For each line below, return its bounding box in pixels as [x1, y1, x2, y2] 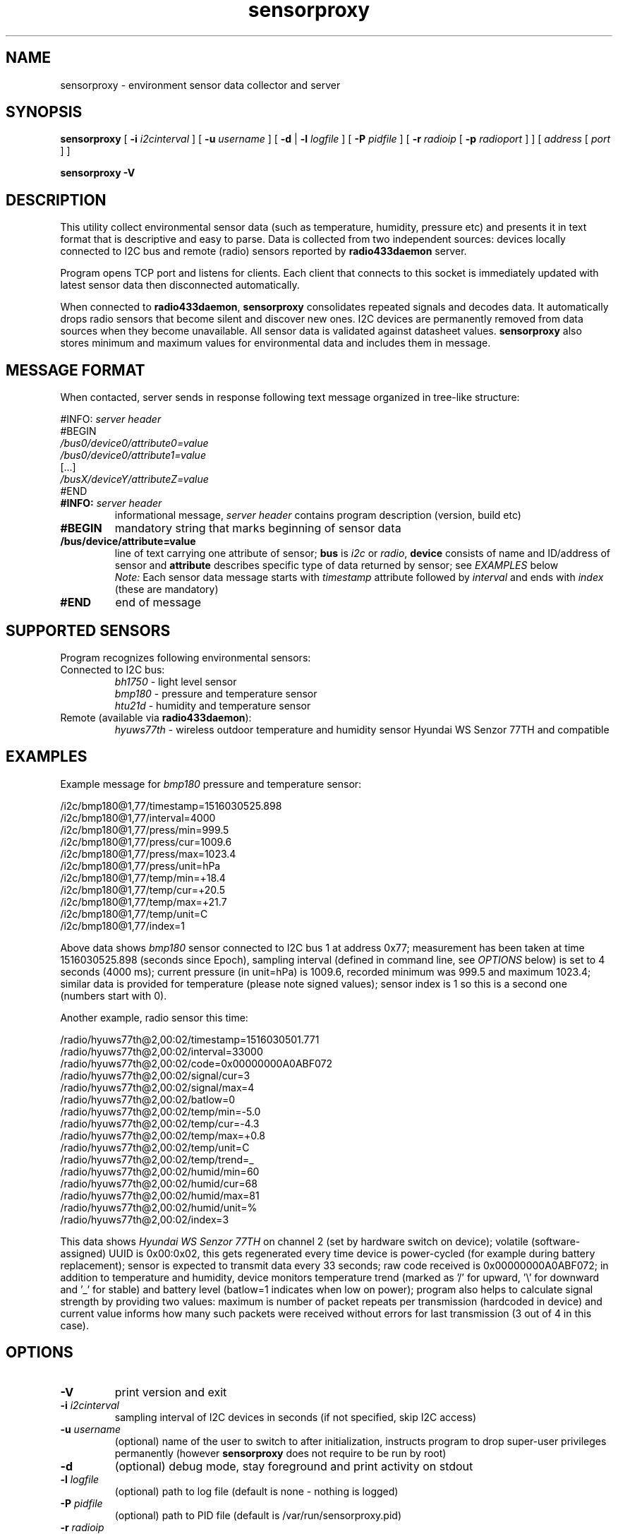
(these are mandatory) [114, 583, 219, 596]
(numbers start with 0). [60, 989, 167, 1002]
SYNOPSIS [6, 103, 83, 121]
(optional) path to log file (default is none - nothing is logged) [114, 1485, 399, 1497]
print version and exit [114, 1384, 227, 1399]
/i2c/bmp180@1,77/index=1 [60, 919, 185, 932]
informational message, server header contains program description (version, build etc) [114, 509, 521, 522]
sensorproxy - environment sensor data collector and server [60, 78, 341, 91]
